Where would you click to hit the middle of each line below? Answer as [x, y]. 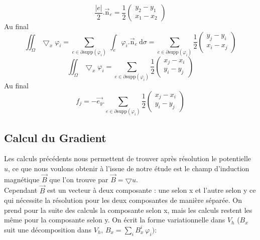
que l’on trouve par [79, 179]
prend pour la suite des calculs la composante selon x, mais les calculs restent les [128, 210]
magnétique [22, 179]
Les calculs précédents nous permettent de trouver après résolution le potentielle [128, 158]
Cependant [21, 190]
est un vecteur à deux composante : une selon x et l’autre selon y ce [152, 190]
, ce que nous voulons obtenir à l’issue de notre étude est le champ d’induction [129, 168]
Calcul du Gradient [55, 137]
